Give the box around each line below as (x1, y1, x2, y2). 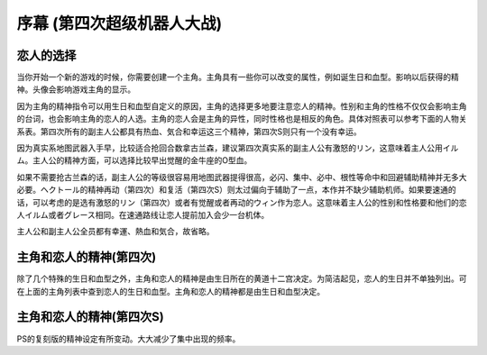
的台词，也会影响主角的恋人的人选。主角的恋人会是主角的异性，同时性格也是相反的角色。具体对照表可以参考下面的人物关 (16, 114, 467, 124)
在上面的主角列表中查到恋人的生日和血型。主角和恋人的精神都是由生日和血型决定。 (16, 286, 325, 296)
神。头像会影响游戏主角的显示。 (16, 84, 135, 95)
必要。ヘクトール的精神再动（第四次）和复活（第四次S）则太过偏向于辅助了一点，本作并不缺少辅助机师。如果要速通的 (16, 185, 456, 196)
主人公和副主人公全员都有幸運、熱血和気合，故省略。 (16, 226, 215, 237)
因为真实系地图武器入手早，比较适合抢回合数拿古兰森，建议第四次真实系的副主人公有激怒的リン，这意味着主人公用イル (16, 142, 459, 153)
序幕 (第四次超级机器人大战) (16, 14, 223, 33)
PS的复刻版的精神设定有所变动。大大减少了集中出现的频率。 (16, 333, 241, 344)
